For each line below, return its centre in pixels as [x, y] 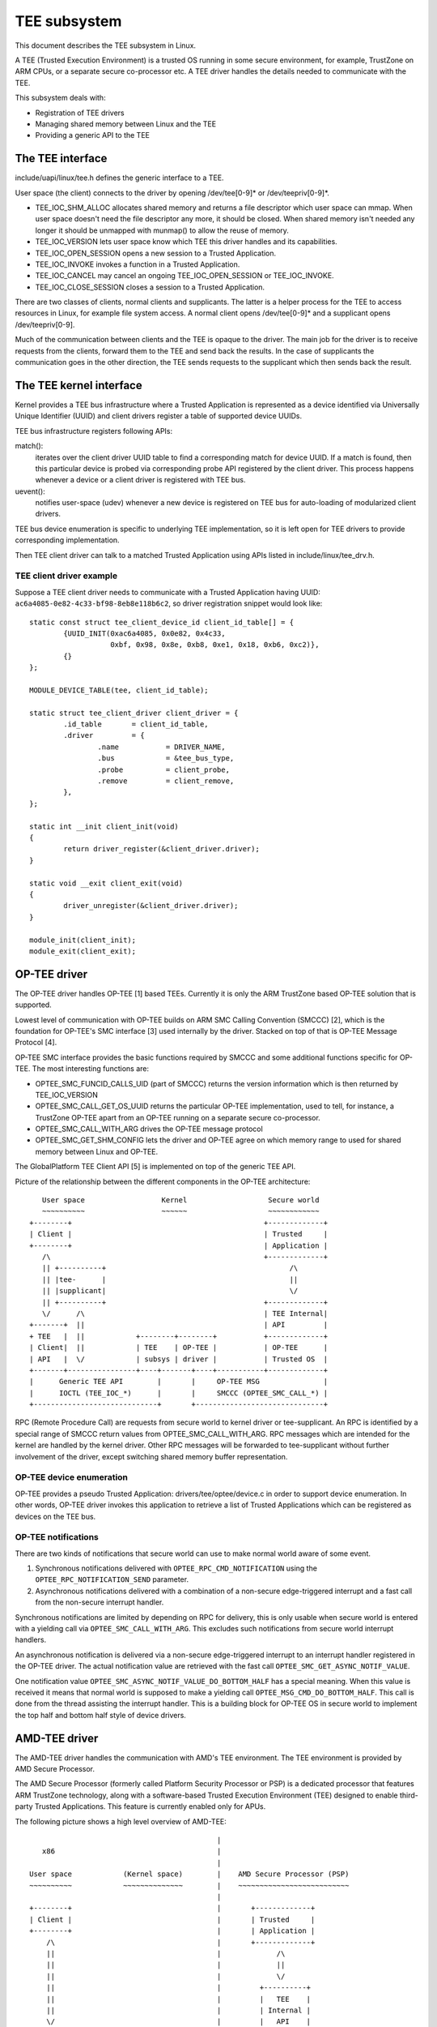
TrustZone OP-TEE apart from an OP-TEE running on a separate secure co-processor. [178, 1117]
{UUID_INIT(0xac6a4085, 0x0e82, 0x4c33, [144, 633]
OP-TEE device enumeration [72, 1477]
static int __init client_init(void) [104, 826]
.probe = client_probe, [164, 769]
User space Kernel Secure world [180, 1200]
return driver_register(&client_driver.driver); [162, 849]
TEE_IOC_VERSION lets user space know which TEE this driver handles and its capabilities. [186, 242]
